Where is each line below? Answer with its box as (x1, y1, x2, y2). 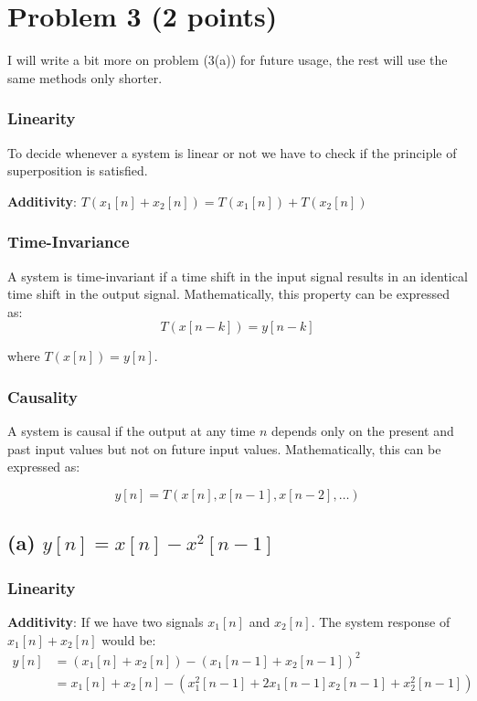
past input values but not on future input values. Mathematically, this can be (7, 439, 441, 458)
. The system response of (311, 611, 450, 631)
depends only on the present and (271, 421, 454, 441)
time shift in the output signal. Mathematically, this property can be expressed (7, 284, 450, 303)
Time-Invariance (7, 230, 130, 253)
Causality (7, 385, 78, 408)
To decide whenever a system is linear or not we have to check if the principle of (7, 143, 457, 162)
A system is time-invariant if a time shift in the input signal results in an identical (7, 266, 468, 285)
